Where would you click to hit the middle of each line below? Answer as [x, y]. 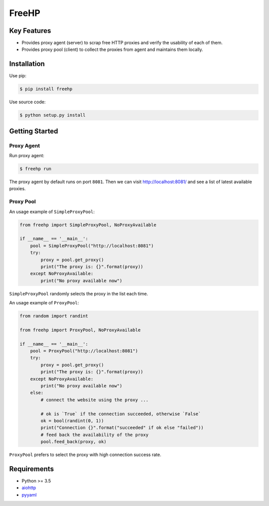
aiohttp [29, 488]
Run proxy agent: [27, 156]
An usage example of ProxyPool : [44, 303]
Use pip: [18, 76]
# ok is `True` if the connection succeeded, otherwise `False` [121, 414]
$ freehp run [36, 169]
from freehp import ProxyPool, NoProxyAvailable [80, 330]
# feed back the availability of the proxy [95, 435]
